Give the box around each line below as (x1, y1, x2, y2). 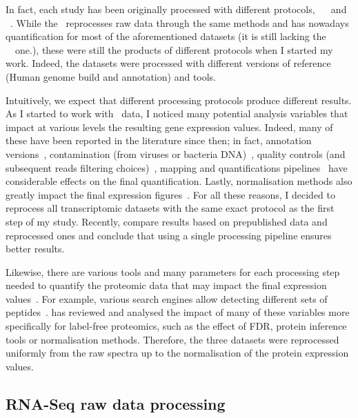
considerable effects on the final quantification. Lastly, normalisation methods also (6, 174, 352, 188)
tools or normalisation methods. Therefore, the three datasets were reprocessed (6, 332, 339, 346)
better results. (6, 241, 65, 256)
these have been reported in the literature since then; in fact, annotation (6, 133, 312, 148)
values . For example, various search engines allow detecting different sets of (6, 291, 328, 306)
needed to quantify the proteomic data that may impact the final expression (6, 278, 327, 292)
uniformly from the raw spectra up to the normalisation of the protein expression (6, 346, 349, 360)
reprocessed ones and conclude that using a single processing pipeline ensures (6, 228, 332, 242)
